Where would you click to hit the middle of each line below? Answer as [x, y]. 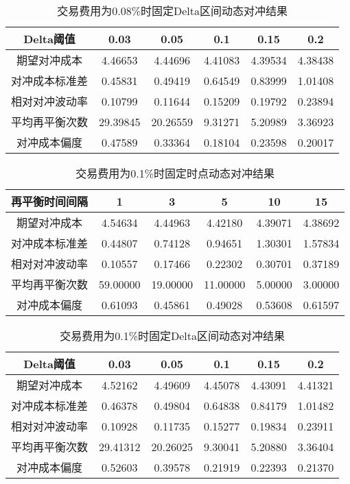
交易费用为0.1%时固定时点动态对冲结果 [175, 173]
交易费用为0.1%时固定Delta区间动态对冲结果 [173, 336]
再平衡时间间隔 [50, 201]
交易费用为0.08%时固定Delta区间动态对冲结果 [173, 11]
